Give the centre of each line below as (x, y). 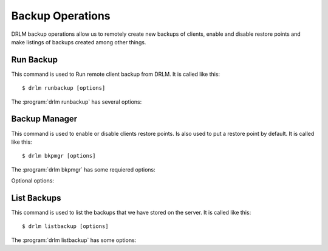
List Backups (36, 198)
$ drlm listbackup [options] (65, 226)
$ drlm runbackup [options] (64, 88)
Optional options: (33, 181)
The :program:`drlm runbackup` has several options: (77, 102)
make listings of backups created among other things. (79, 42)
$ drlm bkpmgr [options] (59, 156)
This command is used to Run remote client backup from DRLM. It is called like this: (116, 74)
